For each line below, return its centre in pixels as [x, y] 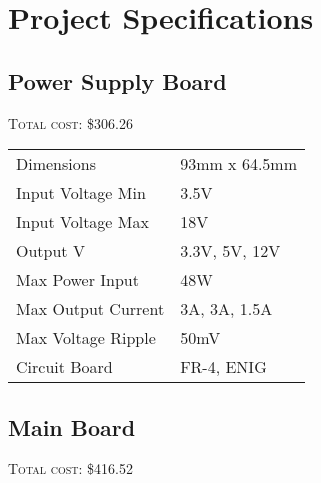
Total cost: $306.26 [70, 122]
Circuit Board [64, 367]
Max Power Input [77, 280]
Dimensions [56, 164]
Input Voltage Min [81, 193]
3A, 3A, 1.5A [226, 309]
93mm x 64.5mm [239, 164]
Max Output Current [90, 309]
